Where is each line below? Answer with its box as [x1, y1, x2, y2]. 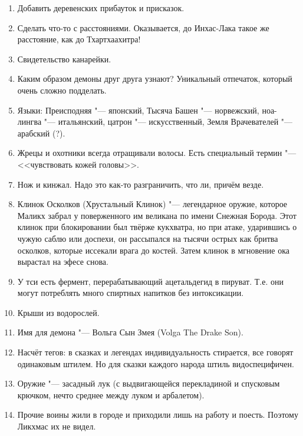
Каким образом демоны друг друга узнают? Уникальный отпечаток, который [17, 72, 292, 85]
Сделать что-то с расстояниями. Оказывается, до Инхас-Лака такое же [17, 21, 269, 34]
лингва [17, 115, 42, 128]
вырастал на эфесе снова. [17, 255, 108, 268]
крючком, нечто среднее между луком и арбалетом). [17, 388, 205, 401]
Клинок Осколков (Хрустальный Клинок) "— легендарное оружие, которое [17, 198, 288, 210]
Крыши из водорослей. [17, 306, 100, 318]
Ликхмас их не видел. [17, 420, 96, 432]
